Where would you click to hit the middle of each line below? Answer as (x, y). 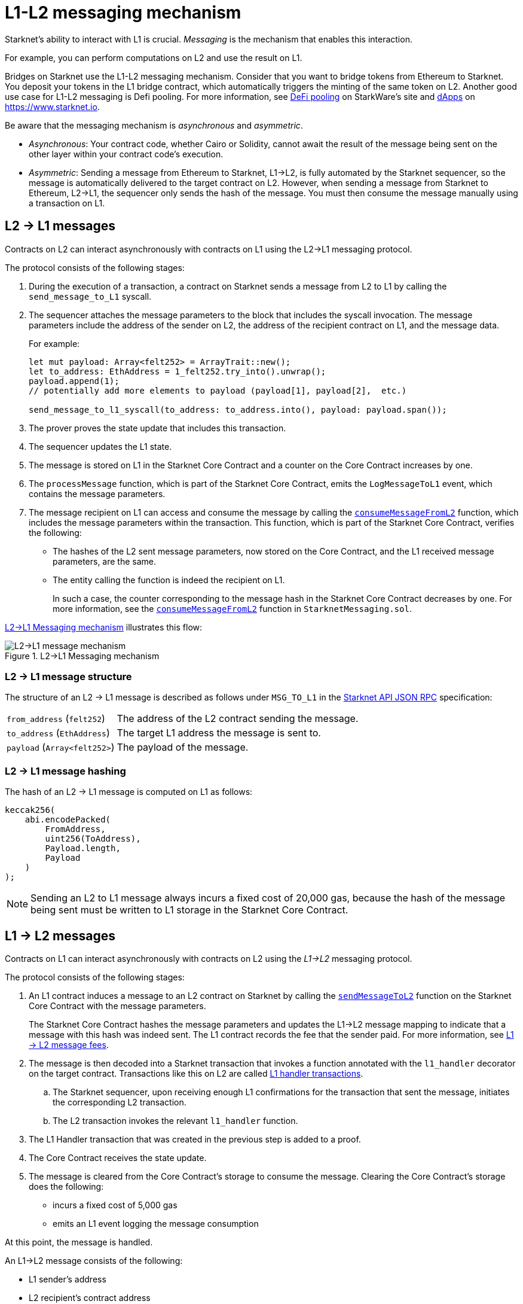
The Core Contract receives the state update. (118, 1157)
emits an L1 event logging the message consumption (156, 1223)
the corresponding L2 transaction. (120, 1102)
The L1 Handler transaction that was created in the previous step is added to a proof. (195, 1139)
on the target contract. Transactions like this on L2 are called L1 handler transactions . (196, 1073)
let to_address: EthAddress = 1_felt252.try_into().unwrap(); (178, 371)
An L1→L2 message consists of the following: (94, 1260)
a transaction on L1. (67, 203)
